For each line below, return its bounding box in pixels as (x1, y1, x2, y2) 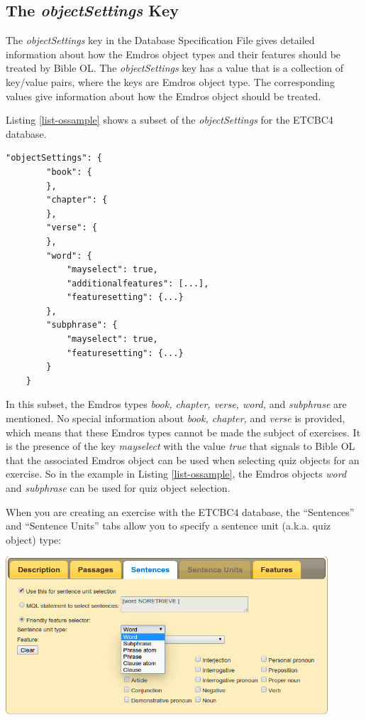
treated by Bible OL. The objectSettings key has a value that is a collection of (6, 60, 343, 75)
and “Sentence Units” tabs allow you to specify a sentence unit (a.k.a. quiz (6, 518, 331, 533)
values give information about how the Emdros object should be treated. (6, 88, 321, 103)
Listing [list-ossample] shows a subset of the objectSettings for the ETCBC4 (6, 112, 333, 127)
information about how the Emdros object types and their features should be (6, 46, 341, 61)
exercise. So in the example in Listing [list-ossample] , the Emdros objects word (6, 466, 347, 481)
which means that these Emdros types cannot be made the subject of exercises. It (6, 424, 361, 439)
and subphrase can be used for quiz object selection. (6, 480, 231, 495)
